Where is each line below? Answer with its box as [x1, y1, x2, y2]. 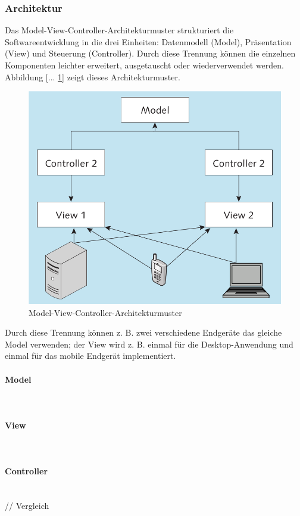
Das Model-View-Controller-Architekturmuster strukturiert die [5, 24, 234, 36]
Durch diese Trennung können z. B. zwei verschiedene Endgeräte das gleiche [5, 326, 282, 339]
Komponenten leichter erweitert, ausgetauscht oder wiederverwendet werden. [5, 59, 284, 71]
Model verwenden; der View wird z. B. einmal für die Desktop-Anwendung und [5, 337, 293, 350]
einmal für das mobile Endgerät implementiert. [5, 349, 176, 362]
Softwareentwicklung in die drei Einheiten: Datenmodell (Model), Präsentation [5, 35, 292, 48]
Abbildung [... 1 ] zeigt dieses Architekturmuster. [5, 70, 180, 83]
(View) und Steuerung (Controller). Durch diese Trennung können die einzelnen [5, 47, 296, 60]
